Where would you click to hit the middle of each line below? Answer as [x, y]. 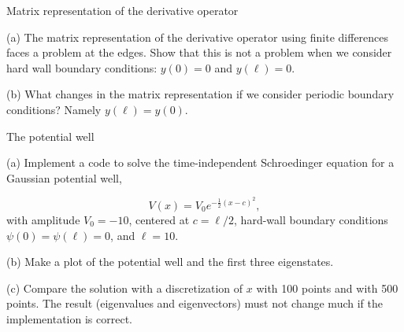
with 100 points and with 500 [327, 288]
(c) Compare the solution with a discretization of [125, 288]
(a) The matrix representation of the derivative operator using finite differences [198, 37]
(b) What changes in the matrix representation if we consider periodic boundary [200, 94]
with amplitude [43, 219]
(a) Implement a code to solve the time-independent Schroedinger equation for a [200, 162]
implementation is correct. [69, 318]
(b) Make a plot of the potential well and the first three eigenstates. [170, 262]
